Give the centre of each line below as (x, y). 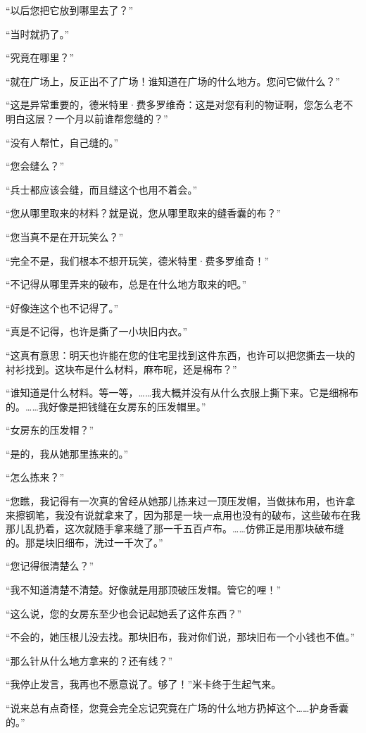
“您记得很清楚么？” (50, 566)
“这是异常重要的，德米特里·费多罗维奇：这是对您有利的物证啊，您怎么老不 (179, 105)
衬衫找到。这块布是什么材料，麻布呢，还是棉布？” (121, 369)
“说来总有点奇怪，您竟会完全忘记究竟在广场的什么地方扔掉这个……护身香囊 (177, 708)
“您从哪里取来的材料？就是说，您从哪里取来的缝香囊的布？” (144, 213)
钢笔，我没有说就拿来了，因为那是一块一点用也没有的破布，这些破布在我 (193, 514)
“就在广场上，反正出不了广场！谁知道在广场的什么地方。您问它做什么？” (173, 81)
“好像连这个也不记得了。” (62, 307)
